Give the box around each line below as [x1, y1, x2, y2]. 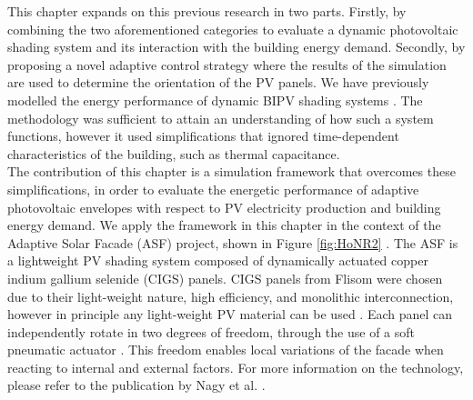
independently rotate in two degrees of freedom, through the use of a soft [7, 322, 415, 341]
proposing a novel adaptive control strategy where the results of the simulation [7, 55, 447, 74]
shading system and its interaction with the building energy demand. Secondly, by [7, 37, 466, 56]
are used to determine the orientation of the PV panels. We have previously [7, 73, 429, 92]
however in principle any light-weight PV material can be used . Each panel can [7, 305, 453, 324]
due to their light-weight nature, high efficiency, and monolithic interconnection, [7, 286, 454, 305]
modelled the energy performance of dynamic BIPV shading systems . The [7, 90, 423, 109]
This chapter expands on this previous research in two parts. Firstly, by [7, 2, 407, 20]
